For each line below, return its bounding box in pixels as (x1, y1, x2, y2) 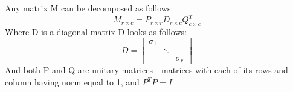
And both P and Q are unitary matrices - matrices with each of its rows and (5, 64, 288, 76)
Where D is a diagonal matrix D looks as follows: (5, 25, 187, 38)
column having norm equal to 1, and (5, 76, 140, 88)
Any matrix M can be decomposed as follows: (5, 2, 173, 14)
